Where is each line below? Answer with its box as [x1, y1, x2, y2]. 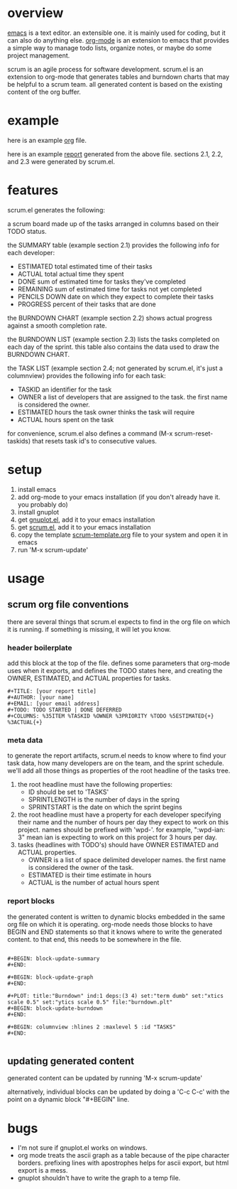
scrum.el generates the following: [7, 205, 105, 214]
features [7, 183, 59, 198]
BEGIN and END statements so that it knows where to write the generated [7, 927, 222, 936]
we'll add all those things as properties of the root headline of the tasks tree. [7, 766, 231, 775]
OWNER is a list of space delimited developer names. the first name [28, 856, 226, 864]
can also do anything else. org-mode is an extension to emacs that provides [7, 36, 229, 44]
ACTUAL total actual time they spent [17, 269, 124, 278]
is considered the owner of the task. [28, 863, 134, 872]
